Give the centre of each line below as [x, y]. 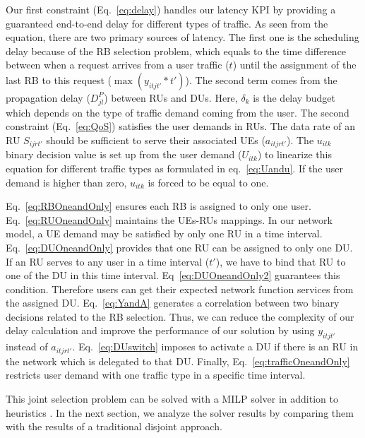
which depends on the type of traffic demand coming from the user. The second [178, 112]
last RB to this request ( [59, 79]
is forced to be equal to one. [208, 182]
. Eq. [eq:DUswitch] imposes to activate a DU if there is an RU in [215, 347]
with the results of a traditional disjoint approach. [114, 426]
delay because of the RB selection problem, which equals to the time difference [176, 51]
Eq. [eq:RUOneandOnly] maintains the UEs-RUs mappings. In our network [169, 219]
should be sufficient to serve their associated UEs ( [156, 140]
